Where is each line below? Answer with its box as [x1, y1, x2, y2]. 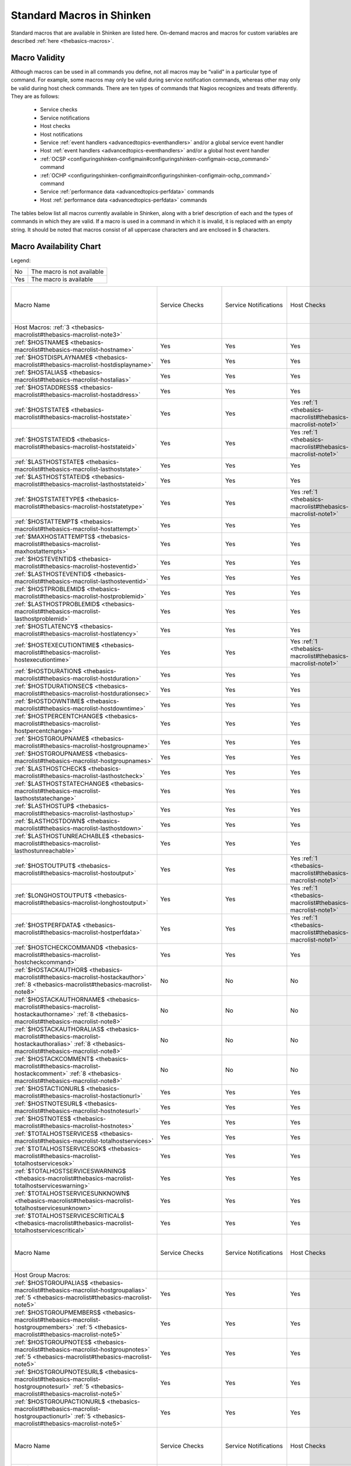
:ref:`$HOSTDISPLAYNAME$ [14, 354, 93, 362]
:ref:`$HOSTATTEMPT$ [14, 518, 78, 526]
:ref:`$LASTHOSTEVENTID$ [14, 570, 92, 578]
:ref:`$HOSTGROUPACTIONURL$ [14, 1397, 105, 1406]
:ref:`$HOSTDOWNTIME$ [14, 697, 85, 705]
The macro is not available [31, 267, 104, 276]
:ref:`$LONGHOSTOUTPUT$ [14, 891, 92, 900]
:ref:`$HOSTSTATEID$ [14, 436, 75, 444]
